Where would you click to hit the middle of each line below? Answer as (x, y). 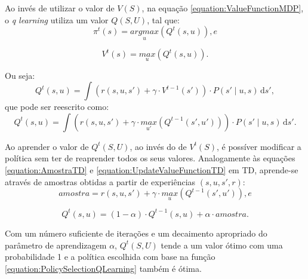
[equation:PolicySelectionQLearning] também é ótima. (103, 268)
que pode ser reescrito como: (57, 107)
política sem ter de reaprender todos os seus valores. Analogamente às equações (150, 158)
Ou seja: (20, 75)
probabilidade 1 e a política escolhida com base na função (110, 257)
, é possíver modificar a (259, 146)
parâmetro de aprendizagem (56, 245)
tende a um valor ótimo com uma (222, 245)
